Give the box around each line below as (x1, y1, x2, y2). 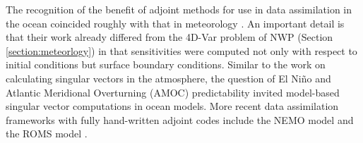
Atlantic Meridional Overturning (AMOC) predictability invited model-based (6, 85, 340, 99)
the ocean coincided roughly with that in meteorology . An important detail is (6, 15, 345, 30)
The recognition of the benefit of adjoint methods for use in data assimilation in (6, 2, 352, 16)
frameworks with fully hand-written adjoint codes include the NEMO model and (6, 112, 354, 127)
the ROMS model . (6, 126, 88, 141)
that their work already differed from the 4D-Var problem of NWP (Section (6, 30, 333, 44)
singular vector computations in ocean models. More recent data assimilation (6, 99, 339, 113)
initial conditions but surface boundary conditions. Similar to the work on (6, 57, 326, 72)
